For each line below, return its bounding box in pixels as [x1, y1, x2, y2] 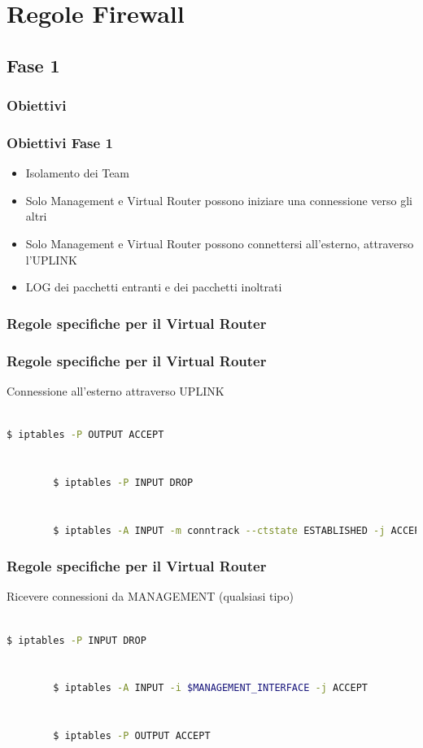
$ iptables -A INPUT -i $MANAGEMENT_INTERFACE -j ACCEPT [53, 682, 368, 694]
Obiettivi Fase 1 [7, 132, 113, 152]
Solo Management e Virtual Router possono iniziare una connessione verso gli [25, 191, 412, 208]
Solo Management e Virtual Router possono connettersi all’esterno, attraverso [25, 235, 414, 252]
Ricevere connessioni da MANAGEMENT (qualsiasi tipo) [7, 588, 294, 605]
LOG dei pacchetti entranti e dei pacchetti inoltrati [25, 278, 282, 295]
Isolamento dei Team [25, 164, 130, 182]
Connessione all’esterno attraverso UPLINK [7, 382, 225, 399]
